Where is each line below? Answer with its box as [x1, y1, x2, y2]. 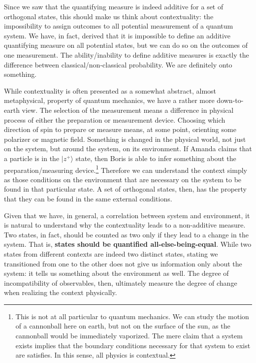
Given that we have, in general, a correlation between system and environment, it [4, 210, 250, 220]
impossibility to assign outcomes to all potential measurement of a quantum [4, 21, 233, 31]
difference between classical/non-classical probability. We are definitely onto [4, 59, 232, 69]
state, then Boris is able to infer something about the [75, 153, 236, 163]
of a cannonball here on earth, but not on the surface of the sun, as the [15, 321, 230, 331]
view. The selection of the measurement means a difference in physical [22, 104, 234, 115]
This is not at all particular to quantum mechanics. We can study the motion [15, 311, 249, 321]
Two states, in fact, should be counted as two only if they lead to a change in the [4, 229, 249, 239]
